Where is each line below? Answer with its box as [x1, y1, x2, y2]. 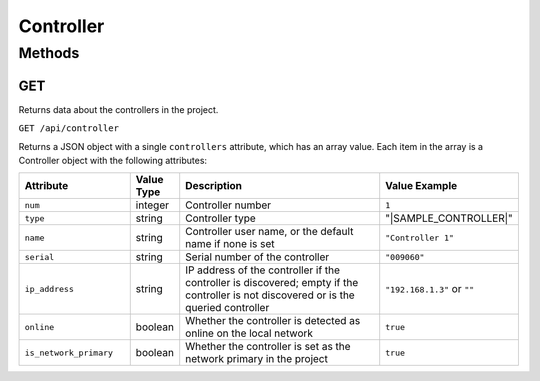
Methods [18, 44, 80, 62]
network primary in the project [185, 352, 329, 366]
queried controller [185, 301, 270, 315]
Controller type [185, 211, 257, 225]
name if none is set [185, 237, 275, 251]
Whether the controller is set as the [185, 340, 351, 354]
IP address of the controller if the [185, 263, 340, 277]
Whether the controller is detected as [185, 314, 361, 328]
